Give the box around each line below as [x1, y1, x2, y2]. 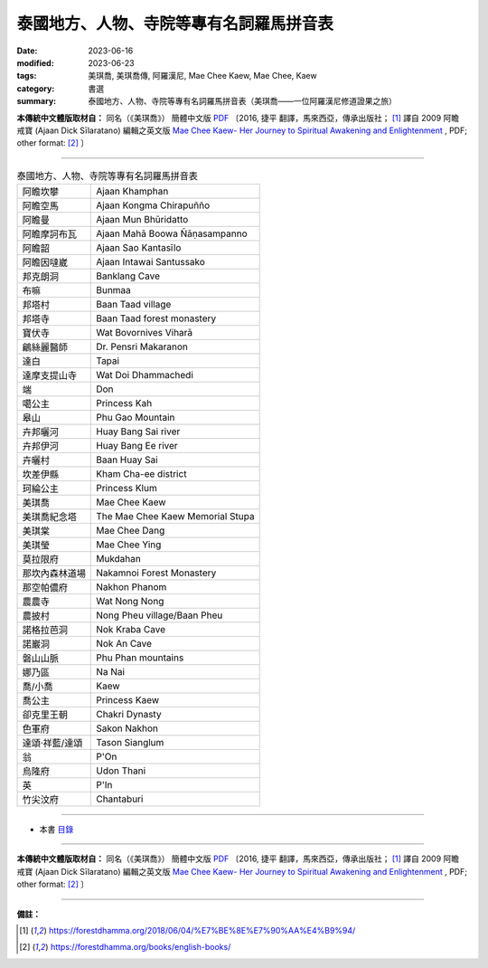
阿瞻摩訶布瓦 [22, 228, 77, 241]
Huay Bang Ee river [96, 440, 178, 452]
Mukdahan [96, 553, 142, 565]
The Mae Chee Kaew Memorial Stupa [96, 510, 255, 523]
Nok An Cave [96, 638, 153, 650]
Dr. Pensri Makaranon [96, 340, 189, 353]
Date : [16, 45, 38, 56]
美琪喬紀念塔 [22, 511, 77, 524]
